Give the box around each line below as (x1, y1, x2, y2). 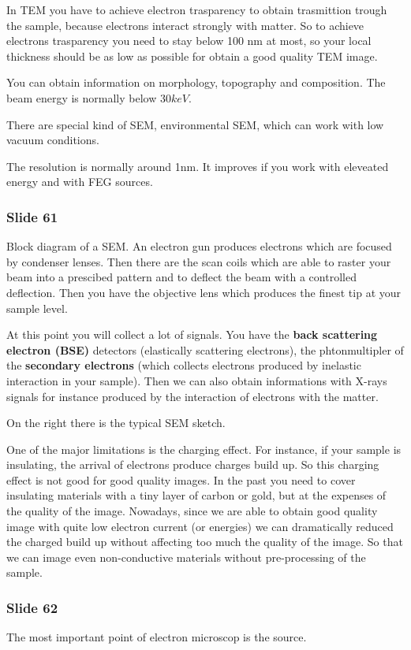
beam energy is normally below (6, 89, 157, 106)
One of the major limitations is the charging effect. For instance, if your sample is (6, 440, 402, 457)
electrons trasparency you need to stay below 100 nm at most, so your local (6, 32, 372, 49)
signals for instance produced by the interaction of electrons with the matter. (6, 388, 379, 404)
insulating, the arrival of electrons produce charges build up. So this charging (6, 456, 379, 473)
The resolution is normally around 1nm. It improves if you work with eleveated (6, 158, 389, 174)
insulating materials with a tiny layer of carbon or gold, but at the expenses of (6, 487, 387, 503)
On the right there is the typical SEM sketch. (6, 414, 226, 431)
